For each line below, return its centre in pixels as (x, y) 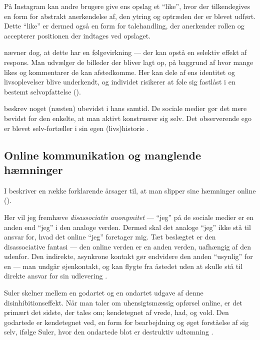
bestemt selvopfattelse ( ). (42, 91)
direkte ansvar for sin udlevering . (56, 276)
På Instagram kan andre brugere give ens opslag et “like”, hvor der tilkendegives (127, 6)
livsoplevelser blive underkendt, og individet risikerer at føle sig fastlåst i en (120, 82)
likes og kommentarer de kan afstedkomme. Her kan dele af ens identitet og (119, 72)
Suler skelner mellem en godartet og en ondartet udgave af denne (104, 293)
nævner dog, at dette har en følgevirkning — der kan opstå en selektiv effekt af (125, 52)
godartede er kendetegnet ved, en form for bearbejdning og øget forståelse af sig (126, 322)
